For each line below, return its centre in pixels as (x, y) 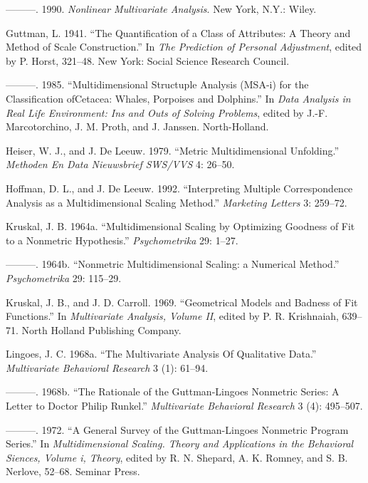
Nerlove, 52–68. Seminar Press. (73, 471)
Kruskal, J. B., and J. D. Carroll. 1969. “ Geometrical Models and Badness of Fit (182, 302)
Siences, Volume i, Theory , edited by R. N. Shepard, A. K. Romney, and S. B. (177, 457)
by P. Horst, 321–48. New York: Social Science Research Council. (148, 60)
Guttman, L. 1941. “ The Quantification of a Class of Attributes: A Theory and (178, 32)
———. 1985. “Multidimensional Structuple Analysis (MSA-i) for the (157, 84)
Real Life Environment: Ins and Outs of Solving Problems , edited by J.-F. (167, 112)
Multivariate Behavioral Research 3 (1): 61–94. (107, 367)
